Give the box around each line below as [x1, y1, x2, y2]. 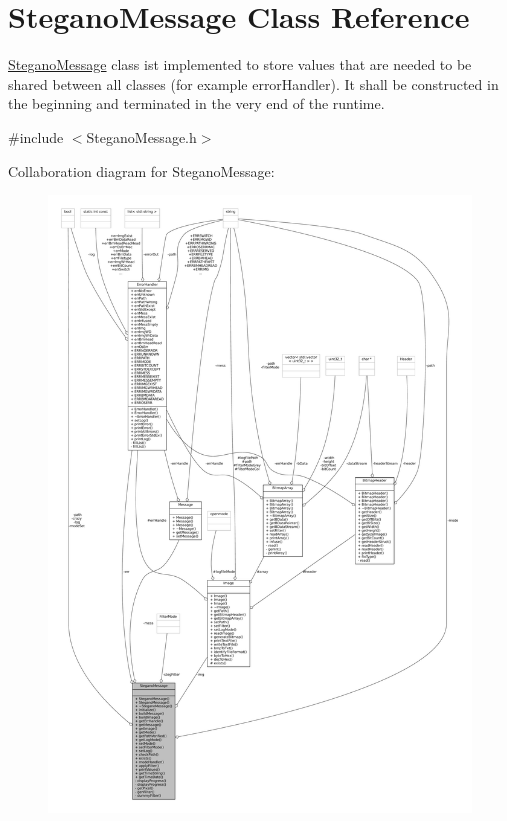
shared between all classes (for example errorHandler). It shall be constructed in [8, 73, 499, 94]
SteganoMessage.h [86, 126, 197, 147]
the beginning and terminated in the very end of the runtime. [8, 93, 385, 114]
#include [8, 126, 64, 147]
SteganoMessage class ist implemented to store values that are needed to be [8, 54, 472, 75]
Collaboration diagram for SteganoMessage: [8, 160, 275, 181]
